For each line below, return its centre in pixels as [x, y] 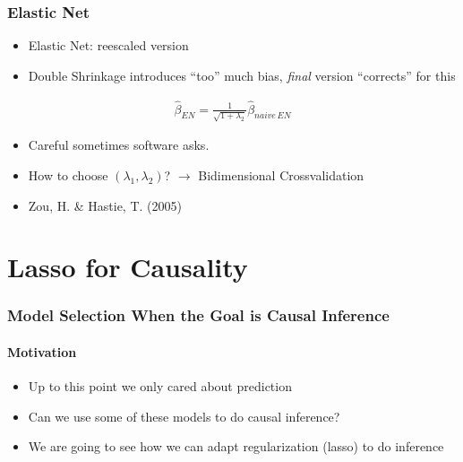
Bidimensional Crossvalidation [281, 174]
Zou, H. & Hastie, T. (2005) [105, 205]
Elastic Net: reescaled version [108, 45]
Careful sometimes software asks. [119, 145]
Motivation [42, 351]
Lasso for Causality [128, 267]
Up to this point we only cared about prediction [160, 386]
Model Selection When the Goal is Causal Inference [198, 315]
